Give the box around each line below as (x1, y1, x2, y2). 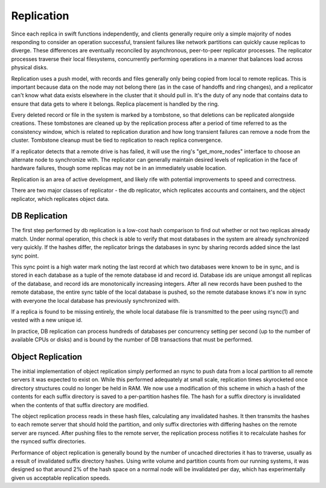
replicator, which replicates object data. (11, 195, 110, 202)
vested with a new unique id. (11, 317, 83, 324)
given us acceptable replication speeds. (11, 474, 111, 481)
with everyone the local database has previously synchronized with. (11, 297, 181, 304)
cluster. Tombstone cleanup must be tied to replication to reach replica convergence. (11, 136, 223, 144)
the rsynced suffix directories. (11, 438, 86, 445)
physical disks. (11, 64, 48, 71)
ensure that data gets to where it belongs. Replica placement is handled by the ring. (11, 100, 220, 107)
